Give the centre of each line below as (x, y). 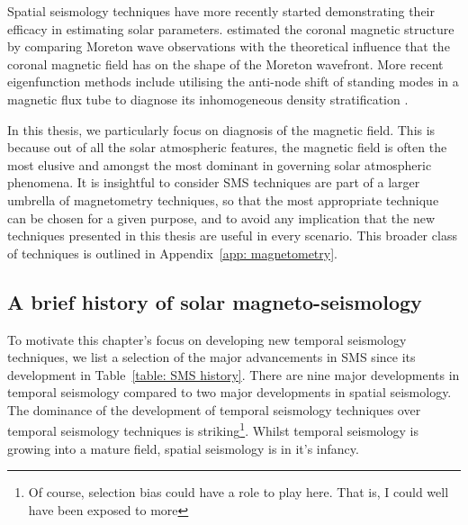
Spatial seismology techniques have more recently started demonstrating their (221, 11)
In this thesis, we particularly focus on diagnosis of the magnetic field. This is (221, 129)
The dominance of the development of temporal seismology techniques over (214, 409)
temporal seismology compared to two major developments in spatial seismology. (229, 392)
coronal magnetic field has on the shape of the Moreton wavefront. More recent (225, 63)
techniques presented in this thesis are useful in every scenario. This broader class (232, 235)
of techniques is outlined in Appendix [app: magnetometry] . (172, 253)
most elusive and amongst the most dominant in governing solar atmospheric (220, 164)
